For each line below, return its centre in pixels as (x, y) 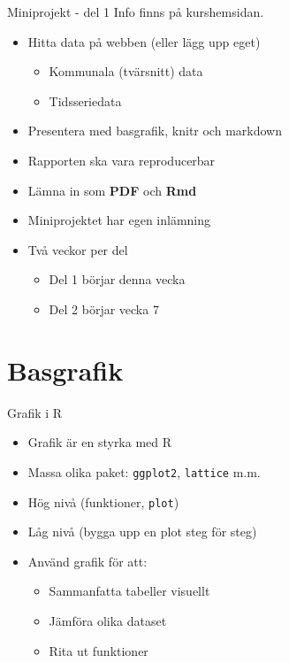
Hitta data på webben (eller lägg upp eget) (144, 41)
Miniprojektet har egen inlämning (119, 220)
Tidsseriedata (85, 100)
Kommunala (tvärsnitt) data (126, 71)
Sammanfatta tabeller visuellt (129, 591)
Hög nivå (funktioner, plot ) (103, 501)
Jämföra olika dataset (108, 620)
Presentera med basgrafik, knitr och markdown (155, 131)
